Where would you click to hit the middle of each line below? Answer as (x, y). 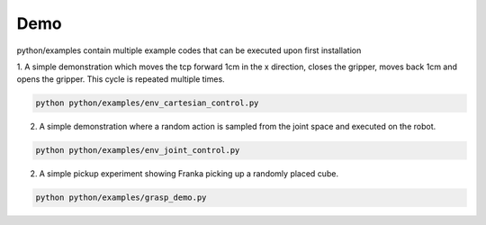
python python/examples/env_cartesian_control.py (147, 103)
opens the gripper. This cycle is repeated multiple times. (121, 79)
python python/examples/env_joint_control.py (138, 150)
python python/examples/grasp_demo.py (121, 198)
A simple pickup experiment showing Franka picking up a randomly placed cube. (189, 174)
